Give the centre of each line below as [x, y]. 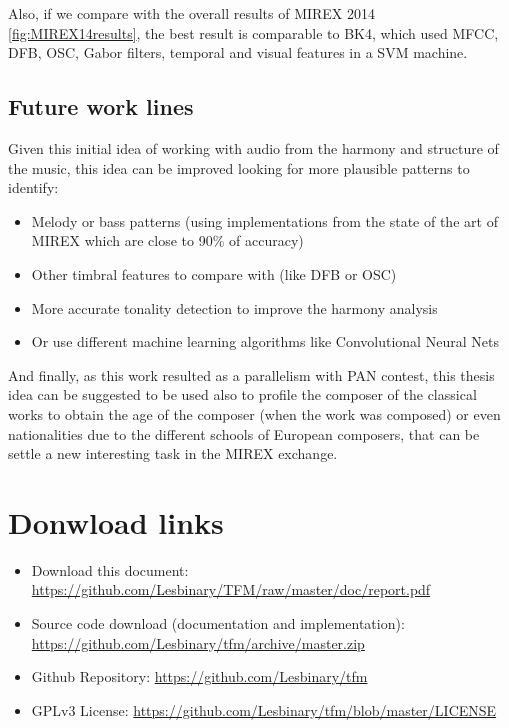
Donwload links [116, 521]
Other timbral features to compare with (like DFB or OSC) [214, 273]
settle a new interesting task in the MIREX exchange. [173, 453]
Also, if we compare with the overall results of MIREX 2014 [192, 13]
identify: [33, 187]
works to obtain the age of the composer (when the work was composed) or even [254, 413]
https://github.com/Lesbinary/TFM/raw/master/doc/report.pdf [231, 589]
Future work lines [101, 106]
